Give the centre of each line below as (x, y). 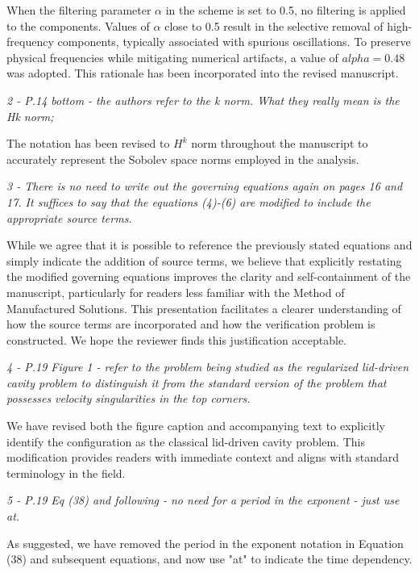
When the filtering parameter (79, 10)
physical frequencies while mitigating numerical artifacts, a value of (172, 57)
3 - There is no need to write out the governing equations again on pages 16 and (205, 186)
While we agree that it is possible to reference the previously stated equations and (209, 245)
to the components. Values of (78, 25)
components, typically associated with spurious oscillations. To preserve (234, 42)
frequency (30, 42)
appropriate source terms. (69, 217)
